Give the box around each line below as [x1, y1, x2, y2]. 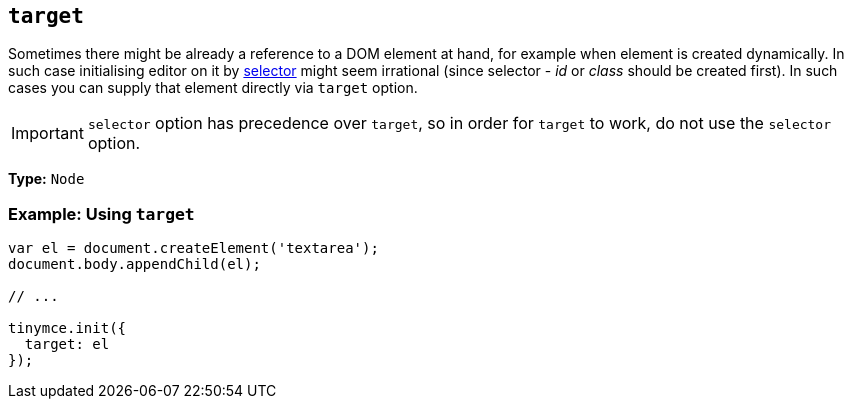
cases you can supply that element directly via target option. [8, 79, 418, 97]
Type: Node [8, 170, 85, 188]
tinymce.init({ [8, 320, 127, 337]
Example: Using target [8, 203, 195, 224]
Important [11, 123, 84, 144]
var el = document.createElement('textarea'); [8, 240, 379, 257]
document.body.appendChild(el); [8, 256, 261, 273]
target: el [24, 336, 110, 353]
